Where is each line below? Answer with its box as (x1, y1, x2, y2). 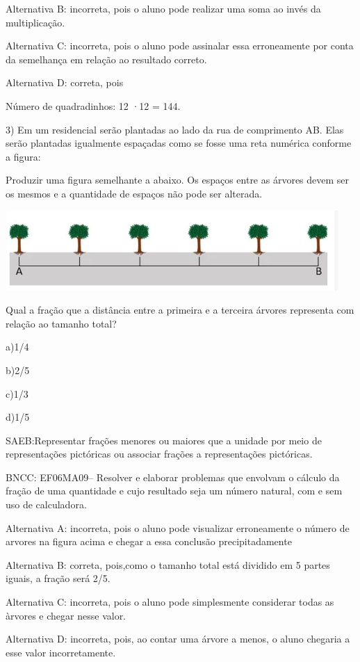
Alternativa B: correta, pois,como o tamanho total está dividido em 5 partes (6, 557, 330, 572)
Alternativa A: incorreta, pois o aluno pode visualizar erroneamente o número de (6, 520, 350, 535)
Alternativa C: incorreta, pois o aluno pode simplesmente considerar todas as (6, 595, 334, 609)
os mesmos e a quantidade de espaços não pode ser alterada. (6, 186, 263, 200)
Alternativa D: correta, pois (6, 75, 124, 90)
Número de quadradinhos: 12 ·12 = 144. (6, 98, 181, 113)
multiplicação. (6, 15, 65, 29)
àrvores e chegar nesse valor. (6, 608, 126, 622)
